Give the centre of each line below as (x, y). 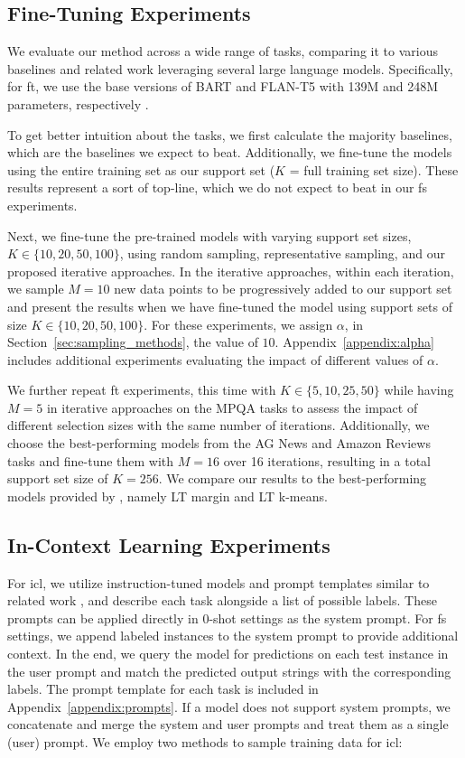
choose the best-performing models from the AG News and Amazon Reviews (219, 443)
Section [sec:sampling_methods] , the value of (133, 342)
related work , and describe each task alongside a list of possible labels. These (222, 600)
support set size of (58, 478)
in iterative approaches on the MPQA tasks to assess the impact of (232, 407)
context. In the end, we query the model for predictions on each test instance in (228, 654)
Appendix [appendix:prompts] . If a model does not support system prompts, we (229, 706)
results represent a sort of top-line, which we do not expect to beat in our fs (217, 187)
